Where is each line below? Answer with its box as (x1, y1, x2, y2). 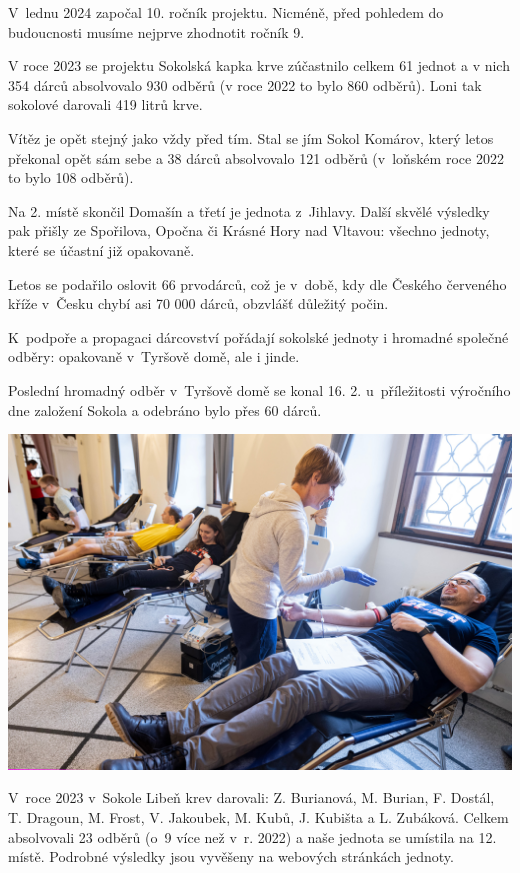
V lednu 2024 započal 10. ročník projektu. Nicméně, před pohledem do (8, 2, 444, 22)
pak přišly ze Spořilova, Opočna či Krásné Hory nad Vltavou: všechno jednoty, (8, 220, 490, 241)
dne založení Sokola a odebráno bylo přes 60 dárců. (8, 399, 322, 420)
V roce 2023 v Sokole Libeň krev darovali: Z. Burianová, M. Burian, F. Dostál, (8, 787, 495, 808)
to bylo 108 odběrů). (8, 167, 134, 188)
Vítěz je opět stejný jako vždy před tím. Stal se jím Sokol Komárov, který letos (8, 127, 494, 148)
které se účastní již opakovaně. (8, 239, 195, 260)
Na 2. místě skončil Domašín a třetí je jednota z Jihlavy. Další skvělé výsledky (8, 200, 490, 221)
